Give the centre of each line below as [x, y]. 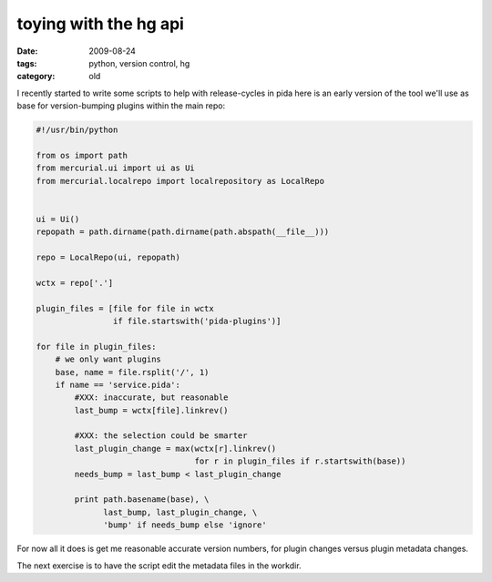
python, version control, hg [139, 63]
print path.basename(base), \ [142, 500]
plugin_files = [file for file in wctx [125, 308]
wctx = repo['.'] [75, 283]
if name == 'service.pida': [118, 384]
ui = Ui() [58, 219]
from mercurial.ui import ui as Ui [115, 168]
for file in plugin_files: [96, 347]
